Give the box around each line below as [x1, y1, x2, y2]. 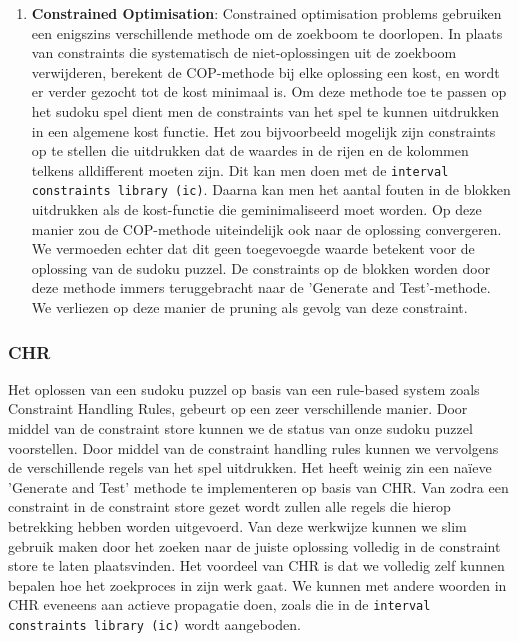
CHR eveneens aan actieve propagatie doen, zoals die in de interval [8, 594, 431, 615]
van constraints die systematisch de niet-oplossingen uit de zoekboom [31, 42, 457, 63]
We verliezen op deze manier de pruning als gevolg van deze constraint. [31, 297, 468, 318]
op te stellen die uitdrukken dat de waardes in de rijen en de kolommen [31, 140, 469, 161]
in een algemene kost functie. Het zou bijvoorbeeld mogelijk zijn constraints [31, 120, 496, 141]
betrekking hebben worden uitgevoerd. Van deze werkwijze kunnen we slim [8, 516, 467, 536]
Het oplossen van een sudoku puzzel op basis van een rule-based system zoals [8, 378, 480, 399]
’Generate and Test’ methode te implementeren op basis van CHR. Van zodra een [8, 476, 509, 497]
